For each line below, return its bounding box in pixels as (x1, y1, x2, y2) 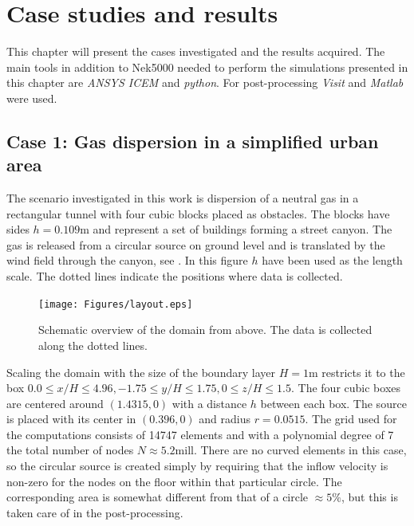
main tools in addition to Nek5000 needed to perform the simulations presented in (6, 58, 408, 75)
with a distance (172, 394, 247, 411)
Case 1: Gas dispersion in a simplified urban (6, 128, 379, 153)
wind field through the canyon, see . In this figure (6, 252, 248, 269)
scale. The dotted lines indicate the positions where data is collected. (6, 268, 343, 285)
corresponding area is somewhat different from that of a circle (6, 489, 309, 505)
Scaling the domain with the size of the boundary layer (6, 363, 275, 380)
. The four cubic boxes (291, 379, 401, 396)
